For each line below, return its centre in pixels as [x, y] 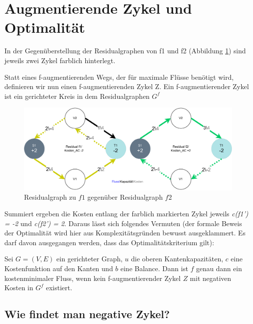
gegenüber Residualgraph [125, 197]
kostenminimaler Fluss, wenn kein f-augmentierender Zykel [93, 278]
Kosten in [19, 288]
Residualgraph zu [50, 197]
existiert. [59, 288]
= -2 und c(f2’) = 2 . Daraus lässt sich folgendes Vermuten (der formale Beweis [123, 223]
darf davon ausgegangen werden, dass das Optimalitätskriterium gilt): [109, 242]
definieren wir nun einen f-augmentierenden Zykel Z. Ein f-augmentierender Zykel [127, 86]
